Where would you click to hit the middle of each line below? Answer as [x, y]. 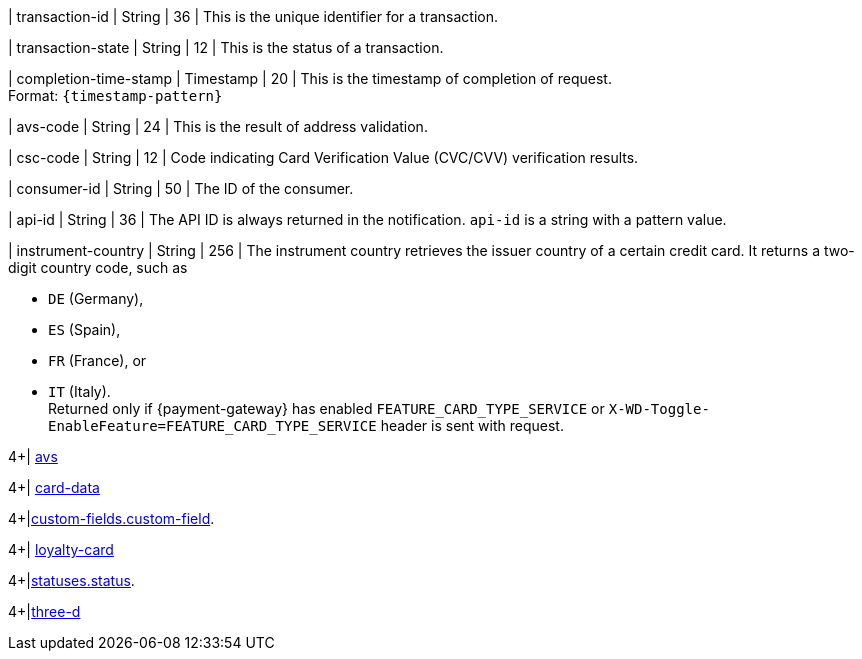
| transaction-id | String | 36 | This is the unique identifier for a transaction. [253, 16]
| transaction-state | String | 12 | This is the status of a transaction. [226, 47]
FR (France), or [97, 360]
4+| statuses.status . [71, 580]
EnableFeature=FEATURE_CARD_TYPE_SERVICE [212, 426]
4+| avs [33, 456]
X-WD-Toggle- [659, 409]
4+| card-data [54, 487]
